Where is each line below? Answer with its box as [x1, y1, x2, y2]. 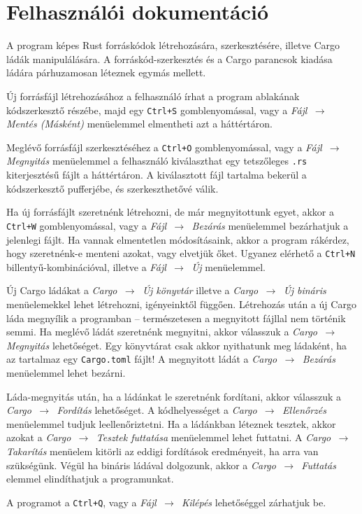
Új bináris [283, 283, 326, 298]
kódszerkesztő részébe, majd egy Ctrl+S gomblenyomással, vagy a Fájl [6, 102, 307, 117]
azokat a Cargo [6, 430, 71, 445]
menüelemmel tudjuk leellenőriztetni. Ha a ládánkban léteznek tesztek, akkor [6, 416, 336, 431]
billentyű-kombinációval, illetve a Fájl [6, 259, 166, 274]
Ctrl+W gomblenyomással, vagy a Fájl [6, 218, 167, 232]
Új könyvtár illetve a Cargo [142, 283, 259, 298]
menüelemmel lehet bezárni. [6, 365, 126, 380]
